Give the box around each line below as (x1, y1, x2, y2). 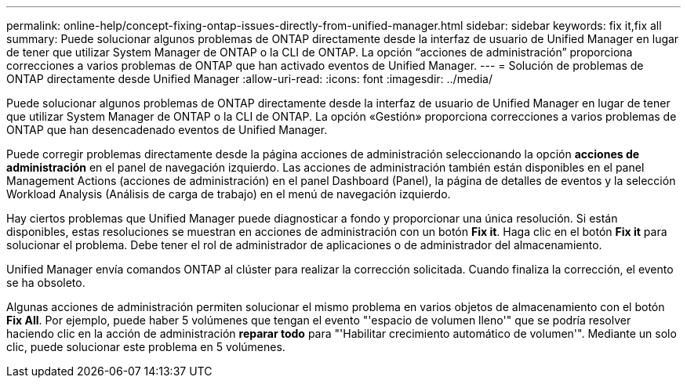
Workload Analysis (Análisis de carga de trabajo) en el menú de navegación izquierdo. (6, 187, 451, 201)
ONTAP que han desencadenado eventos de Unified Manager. (6, 123, 328, 136)
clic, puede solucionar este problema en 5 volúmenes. (6, 340, 285, 353)
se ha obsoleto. (6, 276, 85, 289)
